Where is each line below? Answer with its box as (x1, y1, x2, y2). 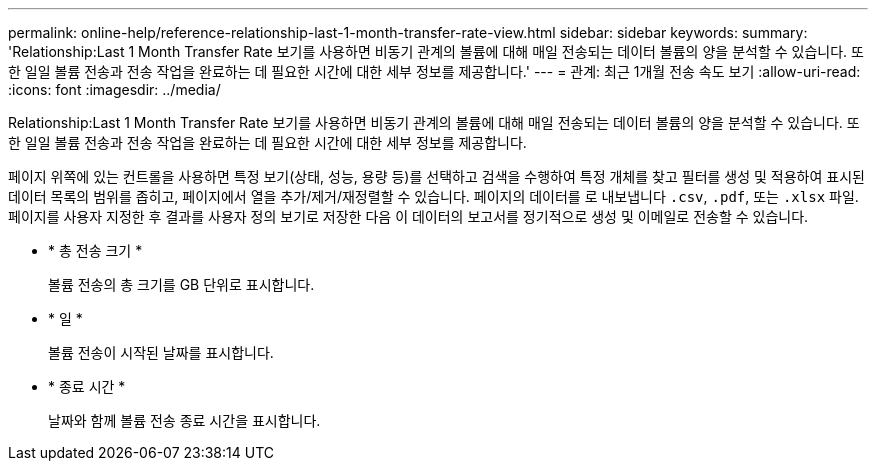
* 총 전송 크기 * (48, 242, 143, 259)
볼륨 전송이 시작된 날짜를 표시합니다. (48, 344, 274, 361)
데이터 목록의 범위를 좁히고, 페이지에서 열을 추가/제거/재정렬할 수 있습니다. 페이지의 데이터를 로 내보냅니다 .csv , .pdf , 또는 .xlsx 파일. (8, 188, 859, 205)
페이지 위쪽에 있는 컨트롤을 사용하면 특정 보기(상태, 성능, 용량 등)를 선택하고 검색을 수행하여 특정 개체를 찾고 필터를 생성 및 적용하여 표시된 (8, 168, 865, 185)
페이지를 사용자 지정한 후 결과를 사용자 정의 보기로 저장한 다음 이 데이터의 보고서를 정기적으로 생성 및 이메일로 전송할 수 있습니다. (8, 208, 809, 225)
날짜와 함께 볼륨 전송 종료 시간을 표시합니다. (48, 412, 321, 429)
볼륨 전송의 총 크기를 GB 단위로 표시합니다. (48, 276, 315, 293)
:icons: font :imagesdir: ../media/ (8, 81, 221, 98)
